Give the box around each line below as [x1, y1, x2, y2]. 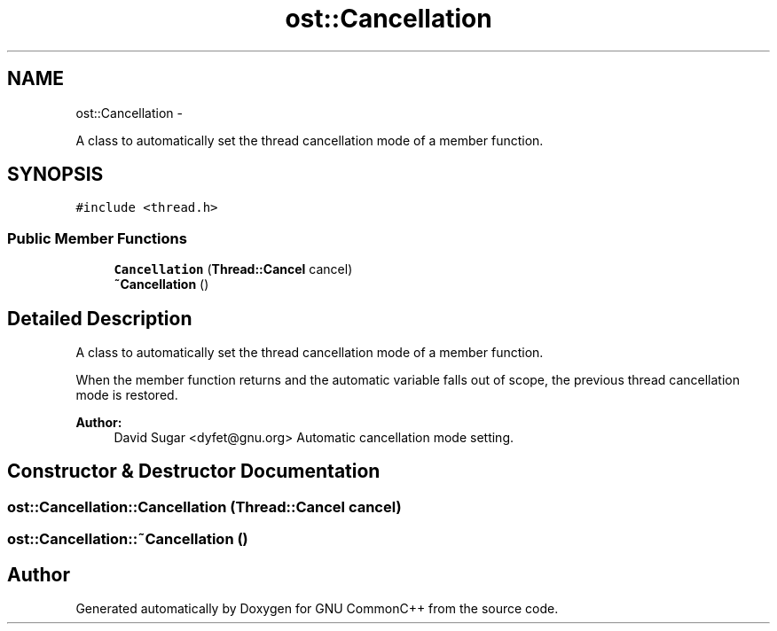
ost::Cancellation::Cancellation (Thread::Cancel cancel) [7, 497, 402, 516]
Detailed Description [7, 307, 192, 330]
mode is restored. [75, 387, 178, 403]
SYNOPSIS [7, 163, 104, 186]
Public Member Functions [7, 229, 187, 247]
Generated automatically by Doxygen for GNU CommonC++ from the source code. [75, 601, 559, 617]
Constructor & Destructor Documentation [7, 460, 381, 483]
